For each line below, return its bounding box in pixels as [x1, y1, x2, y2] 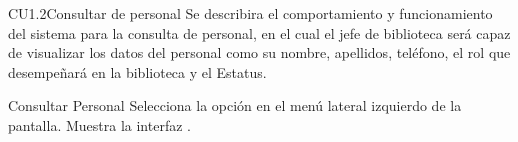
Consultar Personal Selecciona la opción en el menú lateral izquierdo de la [8, 95, 462, 116]
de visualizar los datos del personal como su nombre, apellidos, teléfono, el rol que [8, 42, 511, 63]
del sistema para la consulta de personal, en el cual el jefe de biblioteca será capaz [8, 22, 511, 43]
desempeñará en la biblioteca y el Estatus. [8, 61, 267, 82]
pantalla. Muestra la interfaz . [8, 114, 191, 135]
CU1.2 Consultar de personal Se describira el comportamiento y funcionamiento [8, 3, 493, 23]
